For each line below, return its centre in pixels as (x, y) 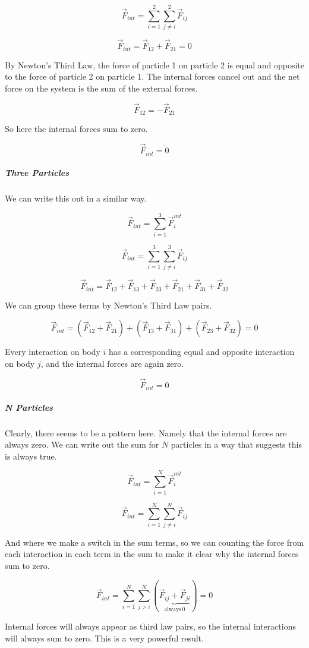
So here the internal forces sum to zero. (76, 129)
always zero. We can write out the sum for (82, 444)
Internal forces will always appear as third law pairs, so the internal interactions (150, 626)
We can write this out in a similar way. (76, 198)
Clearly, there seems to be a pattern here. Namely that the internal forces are (146, 432)
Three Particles (37, 173)
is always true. (31, 456)
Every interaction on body (53, 352)
